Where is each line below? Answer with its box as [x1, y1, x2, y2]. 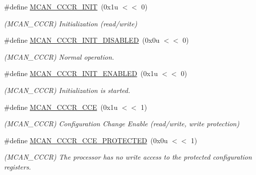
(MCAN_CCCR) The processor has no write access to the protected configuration [4, 152, 252, 162]
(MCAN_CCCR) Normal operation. [4, 51, 114, 62]
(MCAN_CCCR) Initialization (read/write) [4, 18, 137, 28]
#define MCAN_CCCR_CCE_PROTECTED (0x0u [4, 135, 168, 145]
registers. [4, 161, 31, 172]
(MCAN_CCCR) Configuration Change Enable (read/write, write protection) [4, 118, 240, 129]
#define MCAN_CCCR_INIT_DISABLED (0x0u [4, 35, 160, 45]
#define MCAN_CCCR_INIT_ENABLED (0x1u [4, 68, 158, 79]
